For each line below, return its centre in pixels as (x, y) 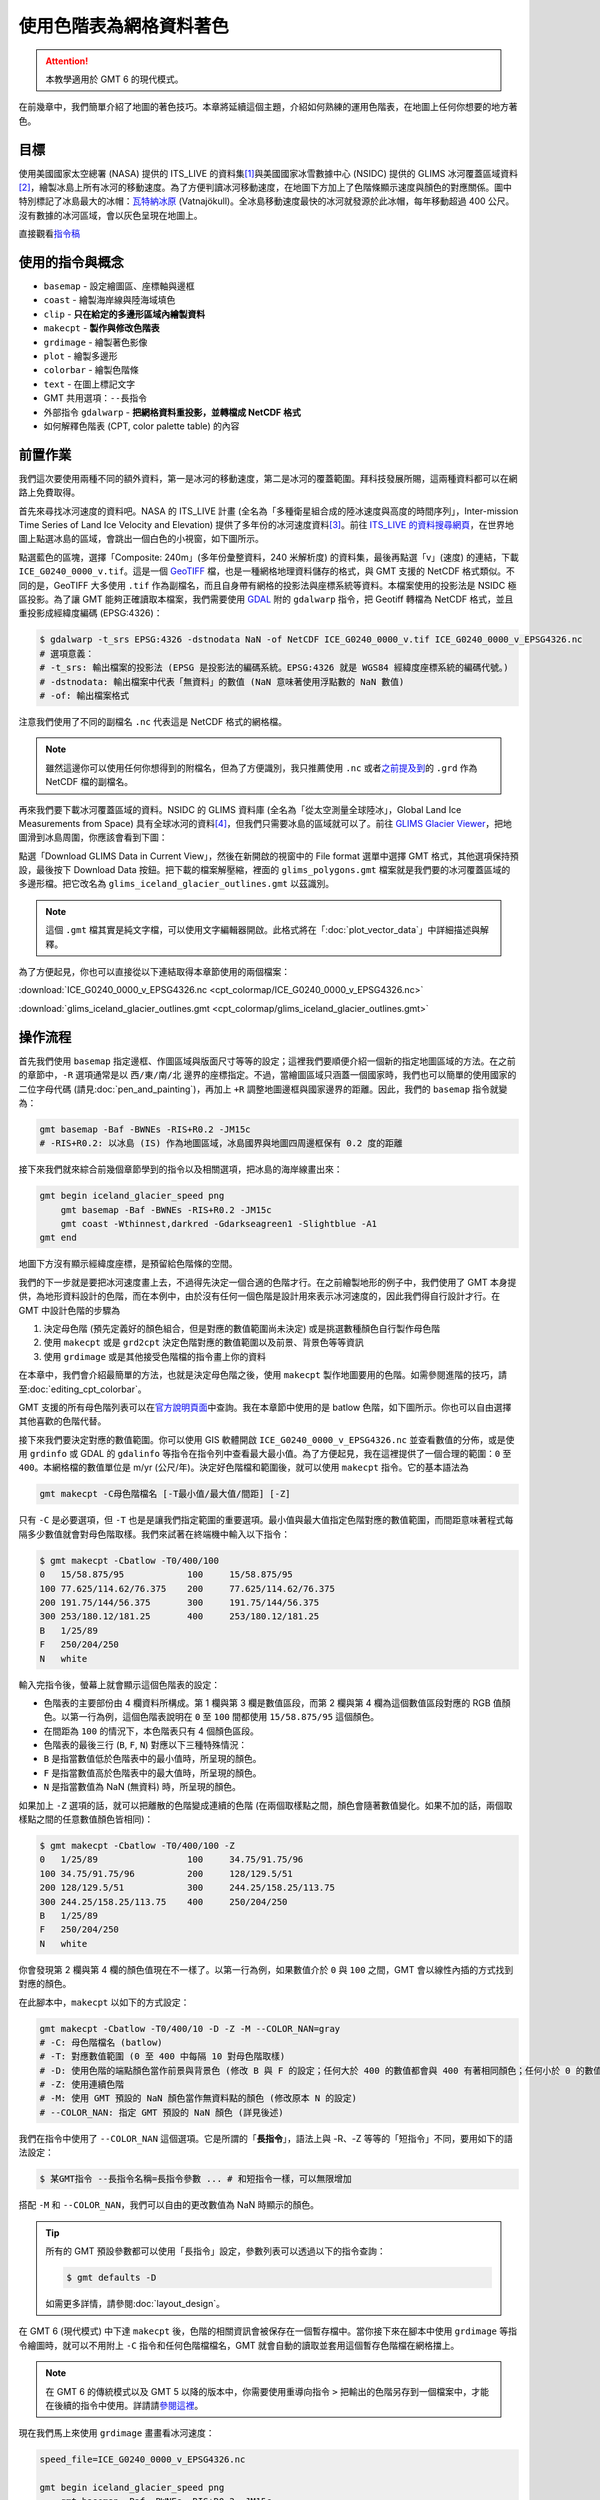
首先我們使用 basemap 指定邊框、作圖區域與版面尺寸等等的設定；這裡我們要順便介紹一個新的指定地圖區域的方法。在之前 (267, 1061)
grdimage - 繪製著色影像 (95, 342)
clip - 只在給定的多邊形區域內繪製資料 (124, 314)
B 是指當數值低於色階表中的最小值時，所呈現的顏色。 (152, 1759)
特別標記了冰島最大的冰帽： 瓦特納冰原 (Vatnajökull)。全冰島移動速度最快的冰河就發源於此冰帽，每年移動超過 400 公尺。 (266, 201)
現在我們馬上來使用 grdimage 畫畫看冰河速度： (116, 2433)
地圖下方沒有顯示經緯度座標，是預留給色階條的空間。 (128, 1264)
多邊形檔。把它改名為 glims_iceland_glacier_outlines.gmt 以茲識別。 (176, 884)
